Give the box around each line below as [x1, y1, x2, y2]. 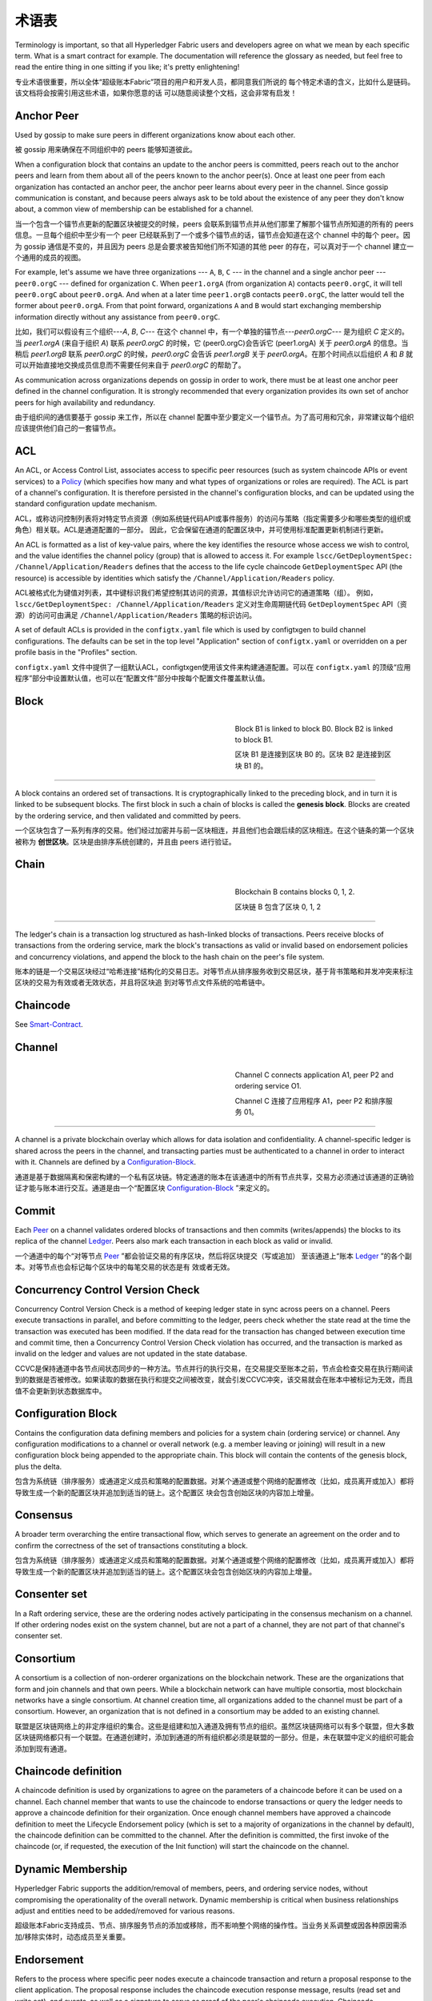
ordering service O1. [234, 1081, 302, 1091]
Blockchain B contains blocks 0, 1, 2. [234, 887, 355, 896]
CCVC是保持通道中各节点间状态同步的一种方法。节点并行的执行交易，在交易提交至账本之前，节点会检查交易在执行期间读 [14, 1363, 414, 1373]
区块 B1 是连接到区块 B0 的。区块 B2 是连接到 [234, 749, 385, 760]
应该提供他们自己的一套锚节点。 [14, 423, 120, 433]
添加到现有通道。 [14, 1743, 71, 1753]
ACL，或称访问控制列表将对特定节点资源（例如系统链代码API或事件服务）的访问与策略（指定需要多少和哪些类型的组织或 [14, 513, 411, 523]
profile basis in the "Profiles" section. [14, 648, 138, 657]
